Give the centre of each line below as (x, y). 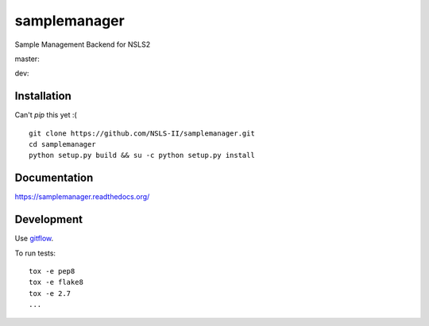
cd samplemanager (62, 144)
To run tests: (35, 253)
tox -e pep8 (52, 271)
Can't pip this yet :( (46, 115)
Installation (43, 96)
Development (49, 219)
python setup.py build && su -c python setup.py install (142, 155)
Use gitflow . (34, 239)
